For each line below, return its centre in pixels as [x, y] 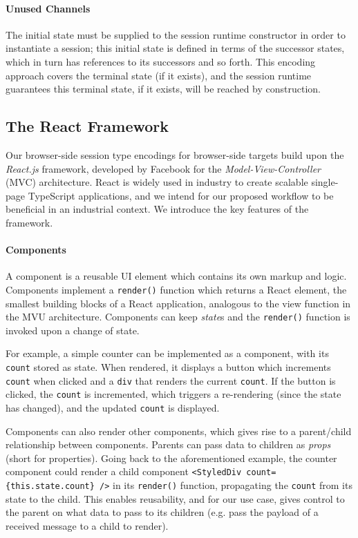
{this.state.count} [50, 487]
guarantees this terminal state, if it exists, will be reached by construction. [163, 89]
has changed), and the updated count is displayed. [113, 407]
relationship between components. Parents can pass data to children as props [168, 444]
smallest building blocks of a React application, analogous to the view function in [178, 303]
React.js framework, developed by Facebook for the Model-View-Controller [163, 168]
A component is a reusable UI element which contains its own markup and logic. [176, 276]
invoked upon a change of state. [73, 330]
